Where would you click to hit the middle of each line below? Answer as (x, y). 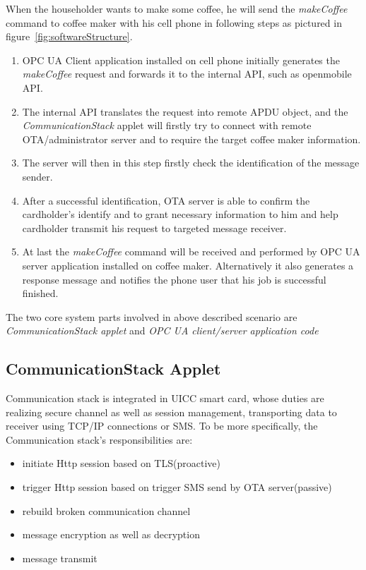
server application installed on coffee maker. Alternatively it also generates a (188, 265)
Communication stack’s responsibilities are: (99, 439)
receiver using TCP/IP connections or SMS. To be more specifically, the (162, 426)
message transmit (60, 558)
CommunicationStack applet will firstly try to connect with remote (167, 125)
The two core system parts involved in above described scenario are (152, 316)
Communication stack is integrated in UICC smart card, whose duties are (165, 398)
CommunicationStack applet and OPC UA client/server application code (162, 331)
